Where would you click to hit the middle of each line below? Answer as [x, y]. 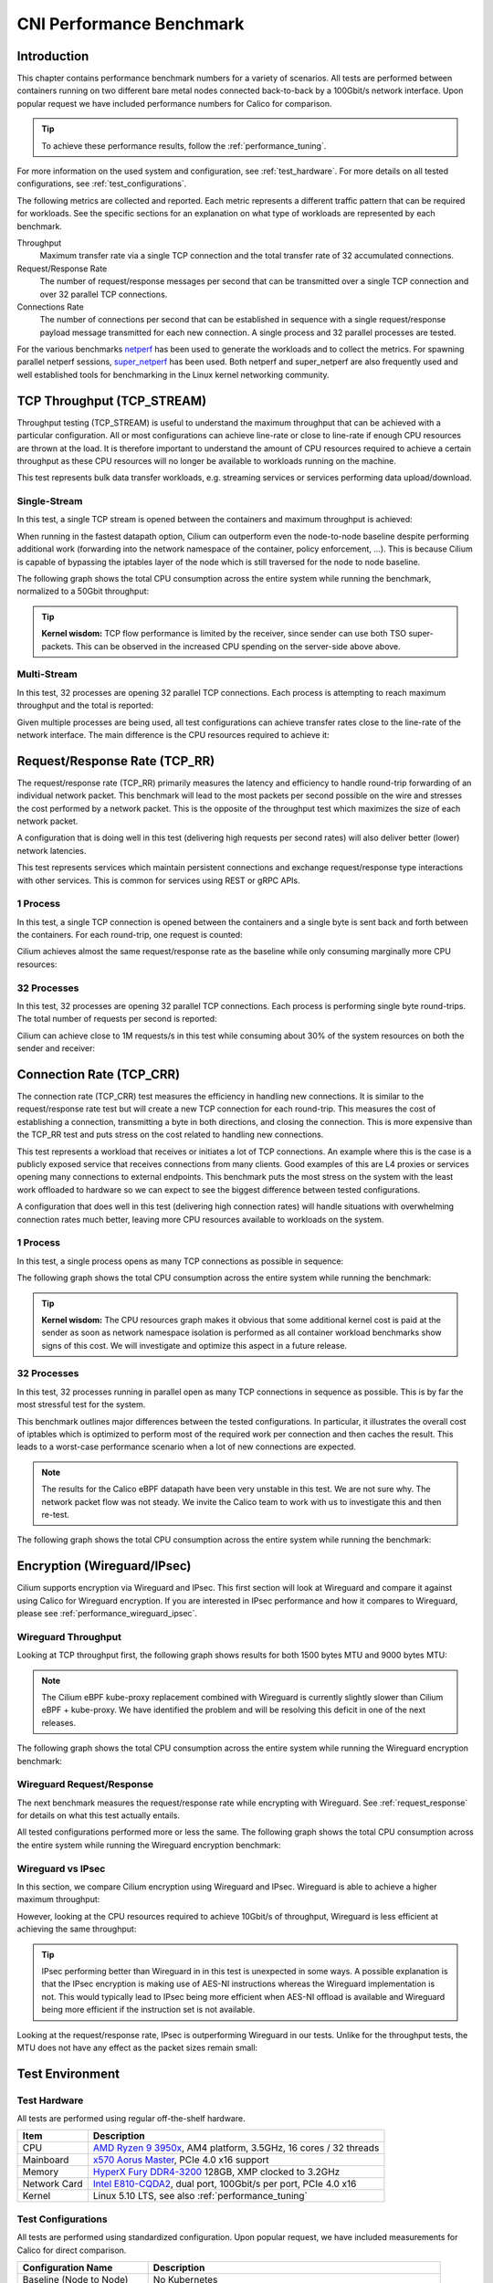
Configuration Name [68, 2267]
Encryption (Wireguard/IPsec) [104, 1566]
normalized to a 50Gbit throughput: [83, 591]
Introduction [53, 56]
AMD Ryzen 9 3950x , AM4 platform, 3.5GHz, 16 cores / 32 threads [236, 2148]
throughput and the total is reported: [85, 705]
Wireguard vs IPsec [61, 1868]
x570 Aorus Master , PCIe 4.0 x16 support [181, 2160]
